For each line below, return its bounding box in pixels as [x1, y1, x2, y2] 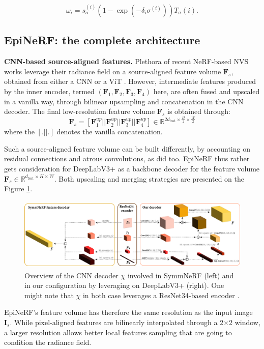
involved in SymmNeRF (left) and [127, 270, 234, 280]
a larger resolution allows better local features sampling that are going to [4, 327, 232, 337]
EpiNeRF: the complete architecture [4, 32, 200, 48]
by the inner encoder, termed [4, 85, 95, 96]
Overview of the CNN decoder [24, 270, 119, 280]
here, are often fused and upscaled [153, 85, 260, 96]
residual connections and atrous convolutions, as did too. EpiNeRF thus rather [4, 153, 250, 164]
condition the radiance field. [4, 337, 92, 347]
